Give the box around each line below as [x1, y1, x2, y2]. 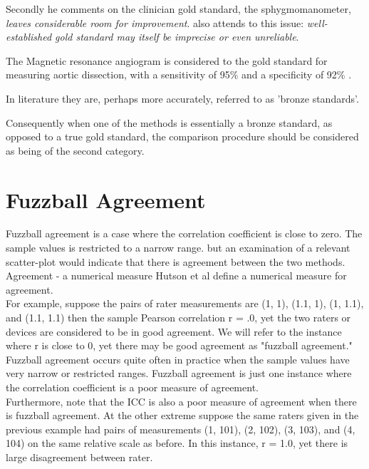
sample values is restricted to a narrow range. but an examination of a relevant [6, 240, 350, 255]
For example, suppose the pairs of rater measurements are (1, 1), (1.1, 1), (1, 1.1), [6, 296, 364, 311]
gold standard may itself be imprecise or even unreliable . [55, 29, 299, 44]
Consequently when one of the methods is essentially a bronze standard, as [6, 115, 333, 130]
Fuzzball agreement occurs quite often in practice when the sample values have [6, 351, 350, 366]
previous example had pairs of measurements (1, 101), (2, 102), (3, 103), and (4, [6, 421, 355, 436]
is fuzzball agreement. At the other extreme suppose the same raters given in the [6, 408, 359, 423]
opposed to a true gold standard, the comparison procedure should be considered [6, 129, 359, 144]
